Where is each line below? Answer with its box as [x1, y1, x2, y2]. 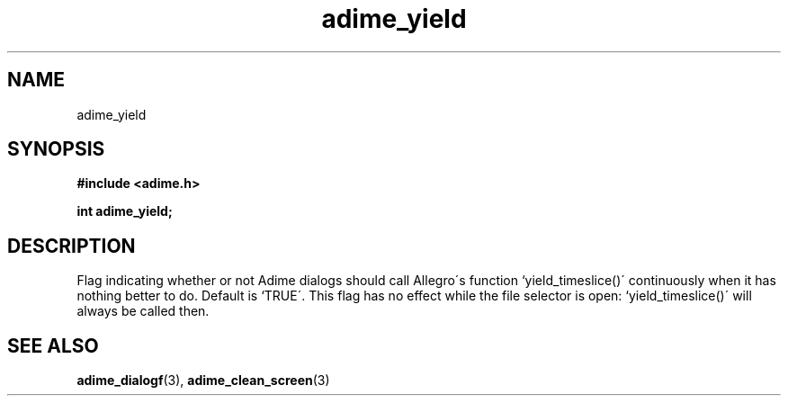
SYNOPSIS [7, 138, 105, 161]
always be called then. [76, 303, 210, 319]
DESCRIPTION [7, 234, 136, 257]
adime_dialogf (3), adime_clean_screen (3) [76, 372, 330, 389]
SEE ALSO [7, 334, 99, 357]
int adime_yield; [76, 203, 173, 219]
